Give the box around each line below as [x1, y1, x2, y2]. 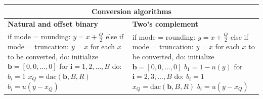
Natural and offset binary [8, 19, 99, 29]
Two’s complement [132, 19, 198, 29]
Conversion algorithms [92, 6, 171, 16]
